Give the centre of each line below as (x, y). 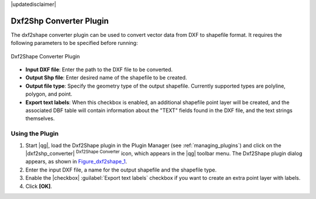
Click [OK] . (39, 186)
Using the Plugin (35, 134)
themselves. (40, 118)
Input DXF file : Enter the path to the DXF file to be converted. (99, 69)
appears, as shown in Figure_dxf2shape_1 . (76, 162)
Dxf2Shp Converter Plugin (60, 21)
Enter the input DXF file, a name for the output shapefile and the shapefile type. (121, 170)
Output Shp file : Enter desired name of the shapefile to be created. (106, 78)
